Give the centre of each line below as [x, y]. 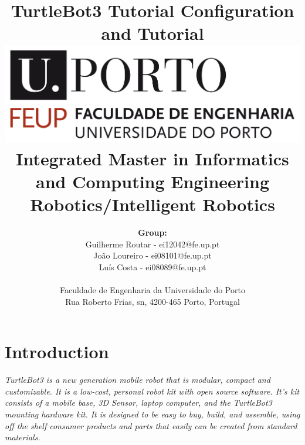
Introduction [57, 351]
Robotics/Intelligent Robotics [152, 204]
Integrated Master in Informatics [152, 158]
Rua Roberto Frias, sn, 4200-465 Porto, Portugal [152, 301]
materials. [23, 437]
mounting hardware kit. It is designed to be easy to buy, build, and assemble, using [152, 414]
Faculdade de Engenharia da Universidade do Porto [152, 290]
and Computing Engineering [152, 181]
